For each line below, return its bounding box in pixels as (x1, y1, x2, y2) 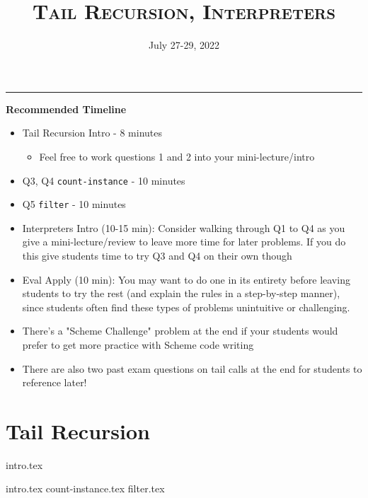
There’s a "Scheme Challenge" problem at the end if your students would (22, 323, 338, 338)
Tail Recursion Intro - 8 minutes (22, 125, 162, 140)
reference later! (22, 375, 87, 390)
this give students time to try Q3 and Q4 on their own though (22, 248, 292, 262)
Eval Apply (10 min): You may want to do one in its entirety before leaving (22, 272, 350, 286)
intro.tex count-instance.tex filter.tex (6, 481, 165, 496)
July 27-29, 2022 (148, 37, 220, 52)
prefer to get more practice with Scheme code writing (22, 337, 254, 352)
